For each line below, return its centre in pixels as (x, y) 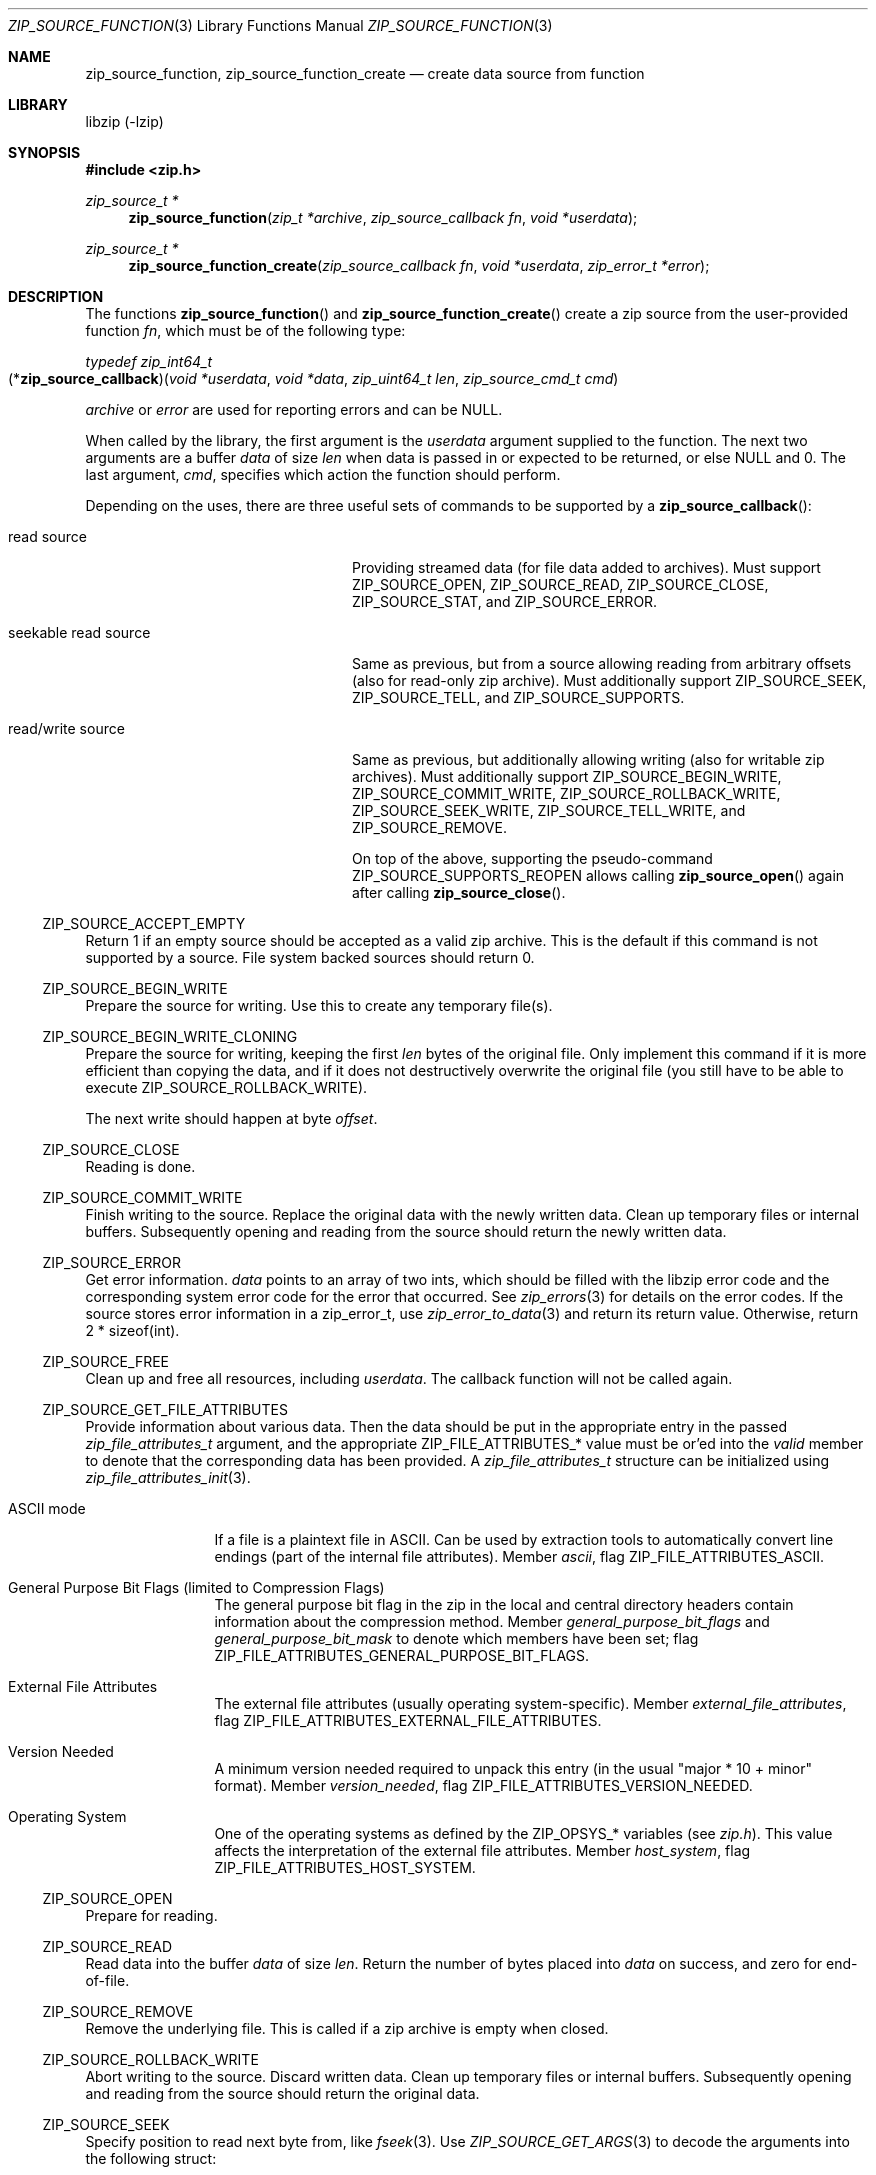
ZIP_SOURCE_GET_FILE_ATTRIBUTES (165, 1409)
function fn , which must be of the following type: (245, 330)
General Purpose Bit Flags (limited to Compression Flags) (196, 1587)
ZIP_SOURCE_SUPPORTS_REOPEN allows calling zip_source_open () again (598, 875)
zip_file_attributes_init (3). (168, 1477)
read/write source (66, 728)
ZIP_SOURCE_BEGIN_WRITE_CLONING (170, 1036)
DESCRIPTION (56, 296)
